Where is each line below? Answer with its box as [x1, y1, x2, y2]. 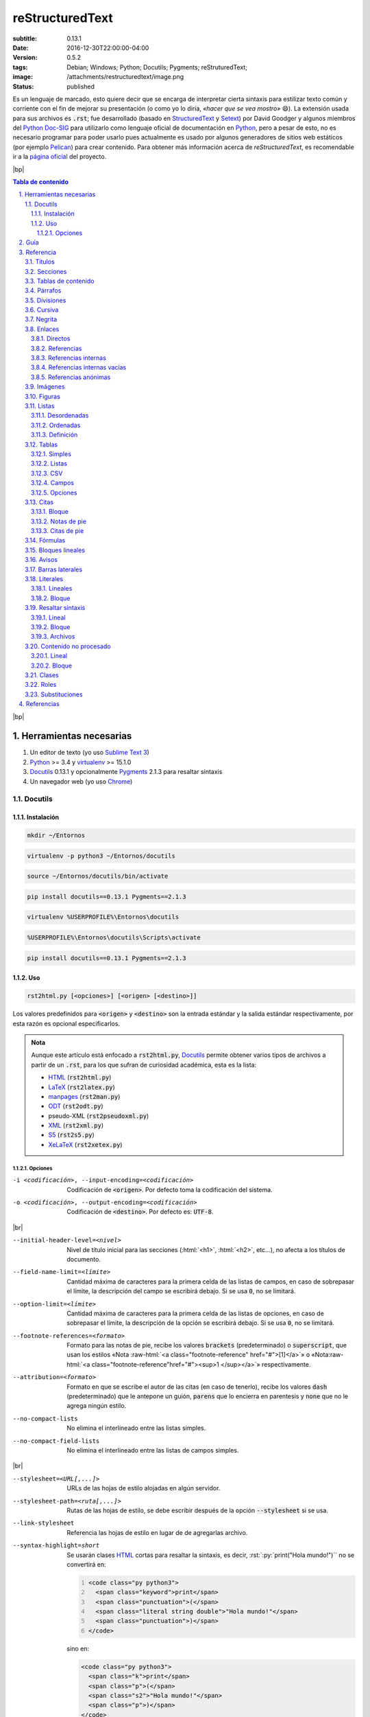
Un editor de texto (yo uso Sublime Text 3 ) [29, 749, 150, 757]
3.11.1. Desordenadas [31, 411, 89, 420]
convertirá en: [66, 1560, 106, 1569]
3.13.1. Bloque [31, 508, 69, 516]
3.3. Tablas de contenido [25, 277, 95, 285]
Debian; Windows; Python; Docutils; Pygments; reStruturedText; [66, 62, 248, 71]
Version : [12, 54, 38, 62]
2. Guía [18, 238, 39, 247]
